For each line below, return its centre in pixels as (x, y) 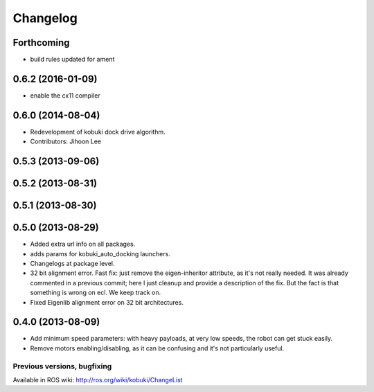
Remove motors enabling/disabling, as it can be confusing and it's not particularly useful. (157, 348)
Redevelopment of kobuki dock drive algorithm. (98, 132)
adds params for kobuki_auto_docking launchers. (100, 253)
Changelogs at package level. (72, 264)
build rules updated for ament (72, 60)
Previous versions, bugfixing (62, 366)
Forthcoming (41, 43)
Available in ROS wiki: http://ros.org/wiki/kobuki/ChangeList (98, 380)
